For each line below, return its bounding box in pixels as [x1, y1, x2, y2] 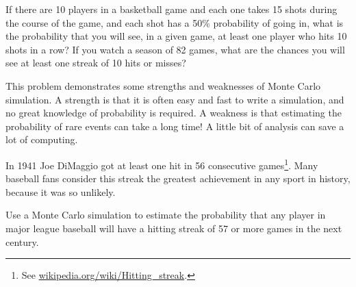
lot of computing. [5, 132, 78, 147]
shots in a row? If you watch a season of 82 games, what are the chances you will [5, 42, 345, 56]
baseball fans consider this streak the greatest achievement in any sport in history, [5, 171, 351, 186]
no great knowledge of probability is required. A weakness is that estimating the [5, 105, 342, 120]
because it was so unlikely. [5, 184, 116, 199]
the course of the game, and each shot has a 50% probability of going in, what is [5, 15, 344, 29]
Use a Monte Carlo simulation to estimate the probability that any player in [5, 208, 326, 222]
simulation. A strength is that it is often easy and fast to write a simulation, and [5, 92, 344, 106]
